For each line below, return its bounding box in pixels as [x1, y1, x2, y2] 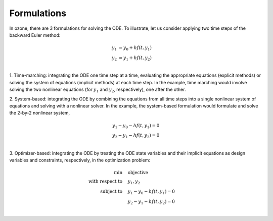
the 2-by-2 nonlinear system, [9, 110, 70, 116]
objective [127, 170, 149, 176]
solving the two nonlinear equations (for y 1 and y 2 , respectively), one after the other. [9, 86, 186, 93]
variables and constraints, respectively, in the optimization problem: [9, 157, 151, 163]
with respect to [88, 179, 123, 184]
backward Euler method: [9, 32, 61, 38]
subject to [100, 189, 123, 194]
